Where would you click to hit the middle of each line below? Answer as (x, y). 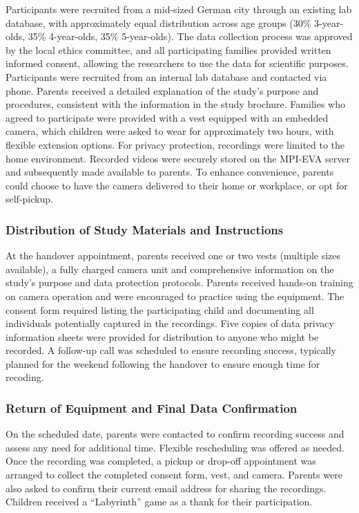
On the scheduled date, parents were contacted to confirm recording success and (175, 434)
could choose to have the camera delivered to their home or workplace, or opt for (177, 185)
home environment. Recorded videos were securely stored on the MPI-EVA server (178, 158)
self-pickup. (29, 199)
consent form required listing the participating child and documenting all (160, 309)
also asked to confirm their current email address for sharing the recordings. (166, 488)
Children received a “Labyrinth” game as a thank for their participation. (159, 502)
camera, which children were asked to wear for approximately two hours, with (170, 131)
